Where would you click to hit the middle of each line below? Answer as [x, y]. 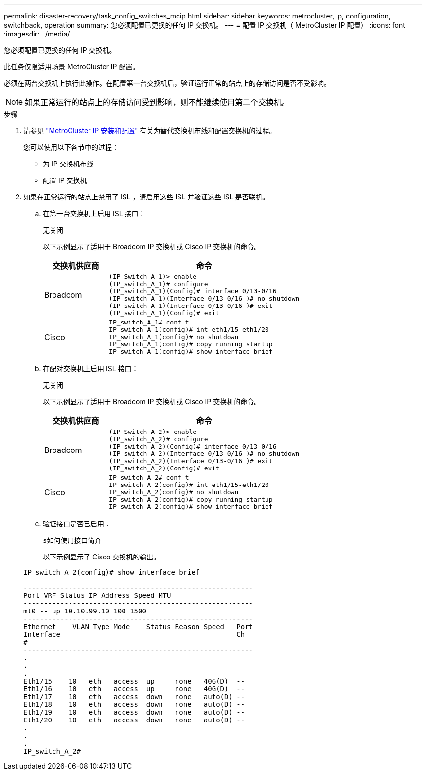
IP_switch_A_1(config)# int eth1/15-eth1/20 [189, 330]
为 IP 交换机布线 [68, 164]
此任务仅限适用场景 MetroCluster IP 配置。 [72, 66]
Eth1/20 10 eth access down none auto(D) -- [134, 720]
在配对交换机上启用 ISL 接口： [91, 369]
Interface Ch [134, 634]
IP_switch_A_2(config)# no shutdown [174, 492]
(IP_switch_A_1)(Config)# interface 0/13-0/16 [193, 291]
